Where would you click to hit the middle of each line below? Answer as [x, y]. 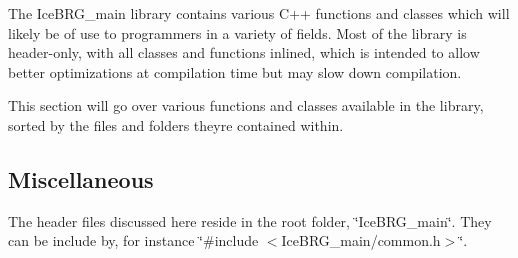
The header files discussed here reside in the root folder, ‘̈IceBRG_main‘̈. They [250, 220]
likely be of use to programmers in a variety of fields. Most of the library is [237, 32]
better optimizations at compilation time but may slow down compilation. [235, 71]
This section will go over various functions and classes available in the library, [246, 105]
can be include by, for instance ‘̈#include [133, 240]
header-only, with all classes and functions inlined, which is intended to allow [244, 52]
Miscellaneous [81, 178]
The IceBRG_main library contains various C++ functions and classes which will [259, 13]
